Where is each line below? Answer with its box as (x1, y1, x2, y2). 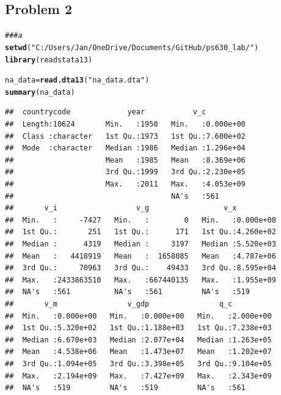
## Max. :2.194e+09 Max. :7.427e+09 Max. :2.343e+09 (5, 371, 272, 380)
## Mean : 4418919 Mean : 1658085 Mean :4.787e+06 (5, 251, 276, 260)
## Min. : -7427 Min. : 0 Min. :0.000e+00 (5, 215, 276, 224)
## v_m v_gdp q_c (5, 299, 233, 308)
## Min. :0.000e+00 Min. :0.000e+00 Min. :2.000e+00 (5, 311, 272, 320)
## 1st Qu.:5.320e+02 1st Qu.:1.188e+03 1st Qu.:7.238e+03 (5, 323, 272, 333)
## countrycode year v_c (5, 108, 206, 117)
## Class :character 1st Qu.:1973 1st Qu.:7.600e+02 (5, 131, 246, 141)
